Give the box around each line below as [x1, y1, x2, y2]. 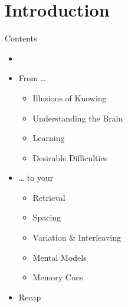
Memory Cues [32, 271, 83, 283]
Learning [32, 132, 65, 144]
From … [18, 72, 46, 84]
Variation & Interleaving [32, 231, 122, 244]
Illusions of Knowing [32, 91, 107, 104]
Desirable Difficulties [32, 151, 108, 164]
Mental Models [32, 251, 87, 263]
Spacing [32, 211, 61, 223]
